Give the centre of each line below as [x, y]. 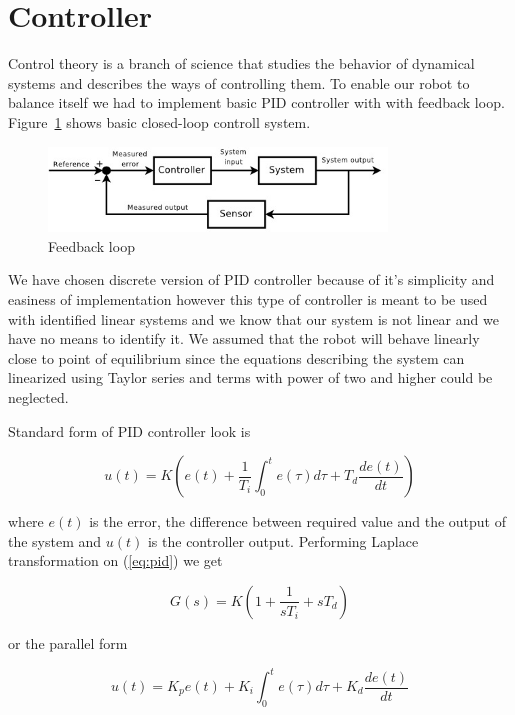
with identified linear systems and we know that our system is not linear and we [253, 318]
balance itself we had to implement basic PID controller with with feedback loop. [256, 102]
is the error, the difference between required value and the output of [298, 521]
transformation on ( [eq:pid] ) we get [115, 560]
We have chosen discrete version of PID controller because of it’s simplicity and [251, 279]
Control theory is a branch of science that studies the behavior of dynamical [241, 63]
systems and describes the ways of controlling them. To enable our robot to [239, 82]
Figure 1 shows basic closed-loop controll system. [159, 121]
